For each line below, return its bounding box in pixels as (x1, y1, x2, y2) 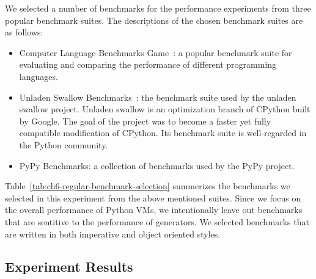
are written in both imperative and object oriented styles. (5, 227, 221, 240)
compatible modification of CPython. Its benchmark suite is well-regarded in (19, 126, 307, 139)
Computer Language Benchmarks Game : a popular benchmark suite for (19, 46, 292, 59)
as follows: (5, 26, 43, 38)
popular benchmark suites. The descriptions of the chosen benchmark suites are (5, 13, 303, 26)
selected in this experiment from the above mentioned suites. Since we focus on (5, 191, 301, 204)
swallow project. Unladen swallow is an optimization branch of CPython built (19, 103, 310, 115)
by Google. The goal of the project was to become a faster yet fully (19, 114, 271, 127)
